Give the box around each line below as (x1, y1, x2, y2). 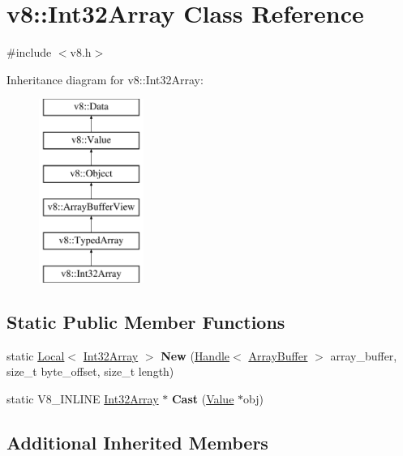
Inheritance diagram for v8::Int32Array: (6, 70, 204, 87)
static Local (6, 347, 65, 364)
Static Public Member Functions (6, 309, 285, 335)
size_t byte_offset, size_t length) (6, 363, 174, 380)
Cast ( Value (171, 390, 234, 407)
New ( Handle (161, 347, 230, 364)
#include (6, 44, 52, 61)
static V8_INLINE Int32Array (6, 390, 159, 407)
